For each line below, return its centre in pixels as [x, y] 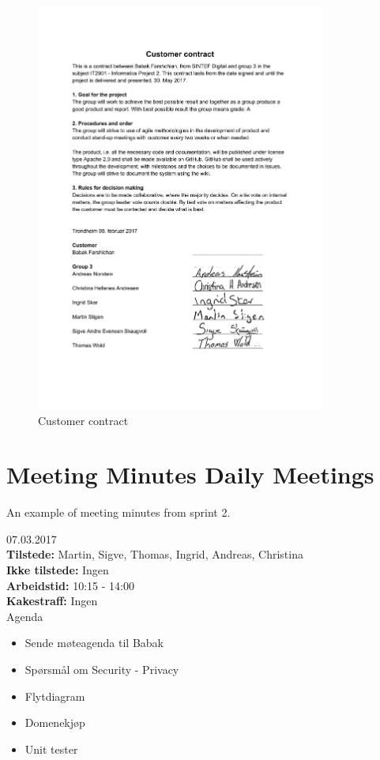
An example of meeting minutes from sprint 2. [119, 512]
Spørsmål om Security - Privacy [102, 669]
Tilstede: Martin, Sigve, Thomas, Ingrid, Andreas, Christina [155, 554]
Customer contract [83, 420]
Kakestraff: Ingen [52, 601]
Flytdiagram [55, 696]
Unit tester [51, 749]
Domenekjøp [55, 722]
